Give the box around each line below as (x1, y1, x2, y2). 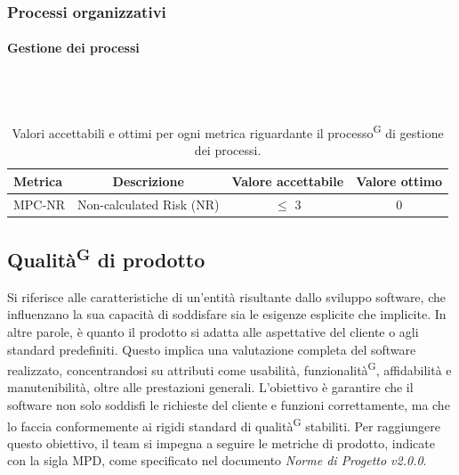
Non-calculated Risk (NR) (76, 194, 220, 213)
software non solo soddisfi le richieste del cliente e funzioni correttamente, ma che (7, 396, 450, 414)
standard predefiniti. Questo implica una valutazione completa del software (7, 340, 416, 358)
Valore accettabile (231, 171, 344, 190)
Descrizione (112, 171, 184, 190)
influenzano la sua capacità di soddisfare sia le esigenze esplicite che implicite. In (7, 305, 447, 323)
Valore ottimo (356, 171, 443, 190)
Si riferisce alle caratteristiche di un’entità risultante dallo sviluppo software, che (7, 287, 446, 306)
